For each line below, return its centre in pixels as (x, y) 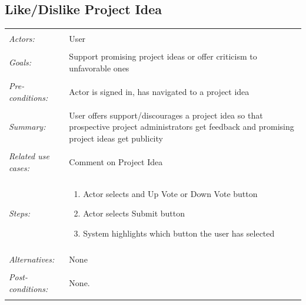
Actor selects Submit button (134, 213)
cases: (19, 167)
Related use (29, 155)
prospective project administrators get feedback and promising (182, 127)
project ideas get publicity (116, 138)
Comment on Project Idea (116, 161)
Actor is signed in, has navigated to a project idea (159, 91)
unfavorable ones (99, 68)
